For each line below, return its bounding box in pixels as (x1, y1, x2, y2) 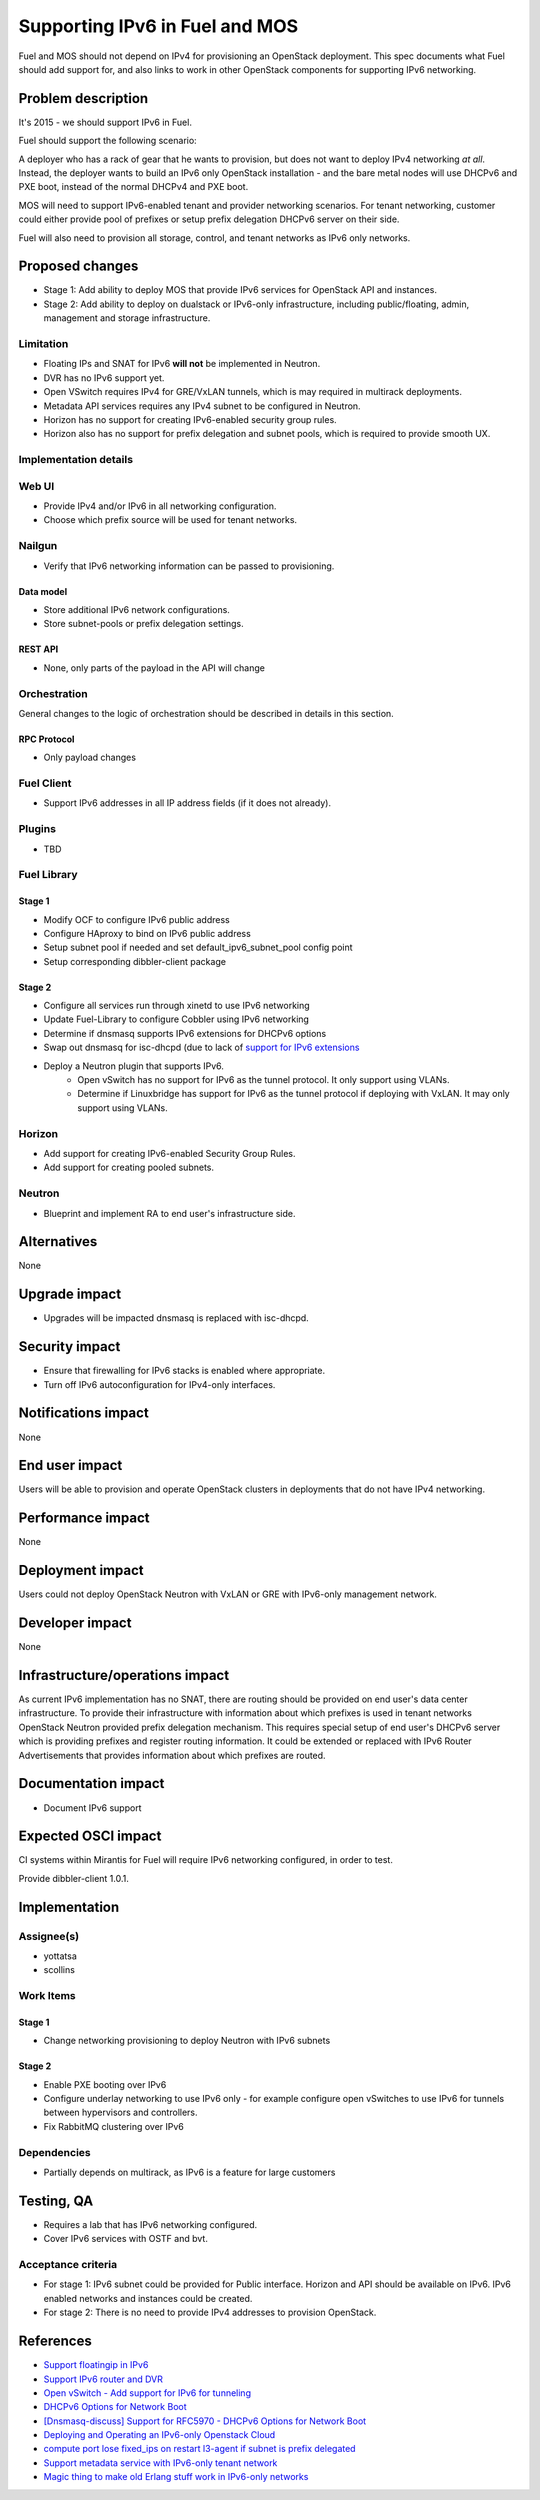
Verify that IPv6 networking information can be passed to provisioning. (43, 560, 335, 572)
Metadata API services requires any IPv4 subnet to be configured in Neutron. (43, 400, 361, 412)
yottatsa (43, 1950, 77, 1962)
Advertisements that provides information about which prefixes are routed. (18, 1749, 326, 1761)
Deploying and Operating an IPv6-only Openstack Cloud (43, 2429, 276, 2441)
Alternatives (18, 1233, 98, 1250)
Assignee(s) (18, 1929, 80, 1943)
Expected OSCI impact (18, 1828, 162, 1845)
